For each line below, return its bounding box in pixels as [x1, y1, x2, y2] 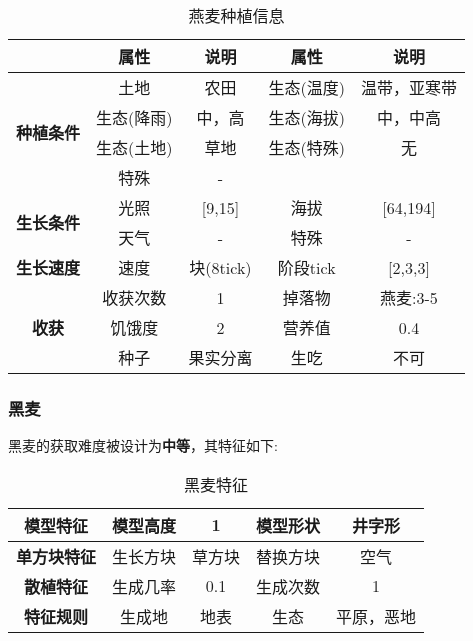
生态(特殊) [268, 136, 345, 159]
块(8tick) [189, 256, 252, 279]
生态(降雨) [96, 106, 173, 129]
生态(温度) [268, 76, 345, 99]
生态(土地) [96, 136, 173, 159]
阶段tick [277, 256, 336, 279]
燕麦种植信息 [188, 4, 285, 27]
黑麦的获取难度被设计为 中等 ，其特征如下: [8, 435, 278, 456]
